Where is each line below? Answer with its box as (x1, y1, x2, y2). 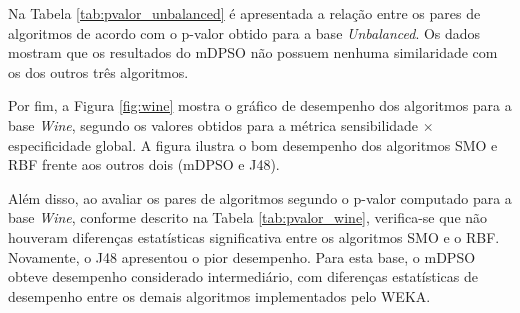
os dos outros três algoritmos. (8, 61, 189, 82)
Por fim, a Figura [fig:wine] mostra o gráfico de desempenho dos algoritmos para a (8, 95, 512, 116)
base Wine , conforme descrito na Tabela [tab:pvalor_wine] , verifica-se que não (8, 207, 488, 228)
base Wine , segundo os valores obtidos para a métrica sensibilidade (8, 114, 419, 135)
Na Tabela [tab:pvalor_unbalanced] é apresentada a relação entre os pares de (8, 3, 481, 23)
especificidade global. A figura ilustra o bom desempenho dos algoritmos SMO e (8, 134, 498, 155)
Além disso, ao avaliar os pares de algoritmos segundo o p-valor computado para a (8, 187, 512, 208)
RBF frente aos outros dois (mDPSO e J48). (8, 154, 280, 175)
